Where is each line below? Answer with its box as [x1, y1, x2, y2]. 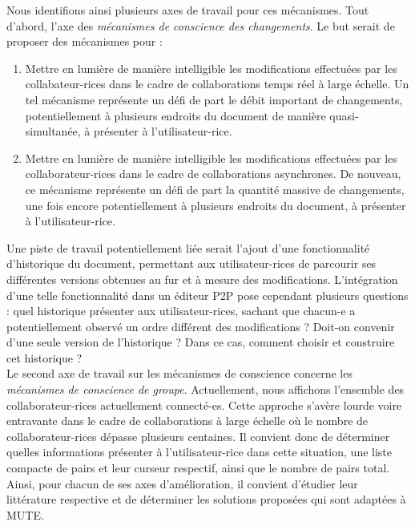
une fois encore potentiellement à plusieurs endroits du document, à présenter [25, 196, 406, 213]
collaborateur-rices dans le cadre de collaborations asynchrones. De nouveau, [25, 165, 401, 182]
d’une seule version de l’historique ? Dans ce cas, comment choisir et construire [6, 334, 395, 350]
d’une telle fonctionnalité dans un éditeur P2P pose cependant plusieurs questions [6, 286, 409, 303]
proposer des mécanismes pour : [6, 33, 163, 50]
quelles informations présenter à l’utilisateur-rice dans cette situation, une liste [6, 443, 393, 460]
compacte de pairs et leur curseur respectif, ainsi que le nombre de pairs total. [6, 459, 390, 476]
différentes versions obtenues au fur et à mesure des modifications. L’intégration [6, 270, 398, 287]
